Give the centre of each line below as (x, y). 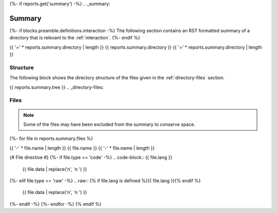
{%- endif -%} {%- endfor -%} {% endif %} (56, 204)
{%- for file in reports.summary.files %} (51, 139)
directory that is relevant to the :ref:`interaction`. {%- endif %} (75, 38)
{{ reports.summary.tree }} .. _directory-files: (57, 87)
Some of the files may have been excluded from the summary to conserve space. (109, 124)
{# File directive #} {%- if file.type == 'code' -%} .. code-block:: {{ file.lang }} (91, 157)
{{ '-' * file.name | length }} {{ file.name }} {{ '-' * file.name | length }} (82, 148)
